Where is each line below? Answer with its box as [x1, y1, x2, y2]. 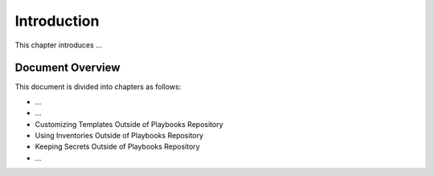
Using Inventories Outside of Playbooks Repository [35, 131, 204, 141]
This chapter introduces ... [14, 40, 102, 50]
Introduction [14, 12, 100, 30]
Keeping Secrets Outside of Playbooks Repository [35, 141, 200, 152]
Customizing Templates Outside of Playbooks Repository [35, 119, 224, 129]
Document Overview [14, 61, 121, 75]
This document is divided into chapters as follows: [14, 82, 182, 92]
